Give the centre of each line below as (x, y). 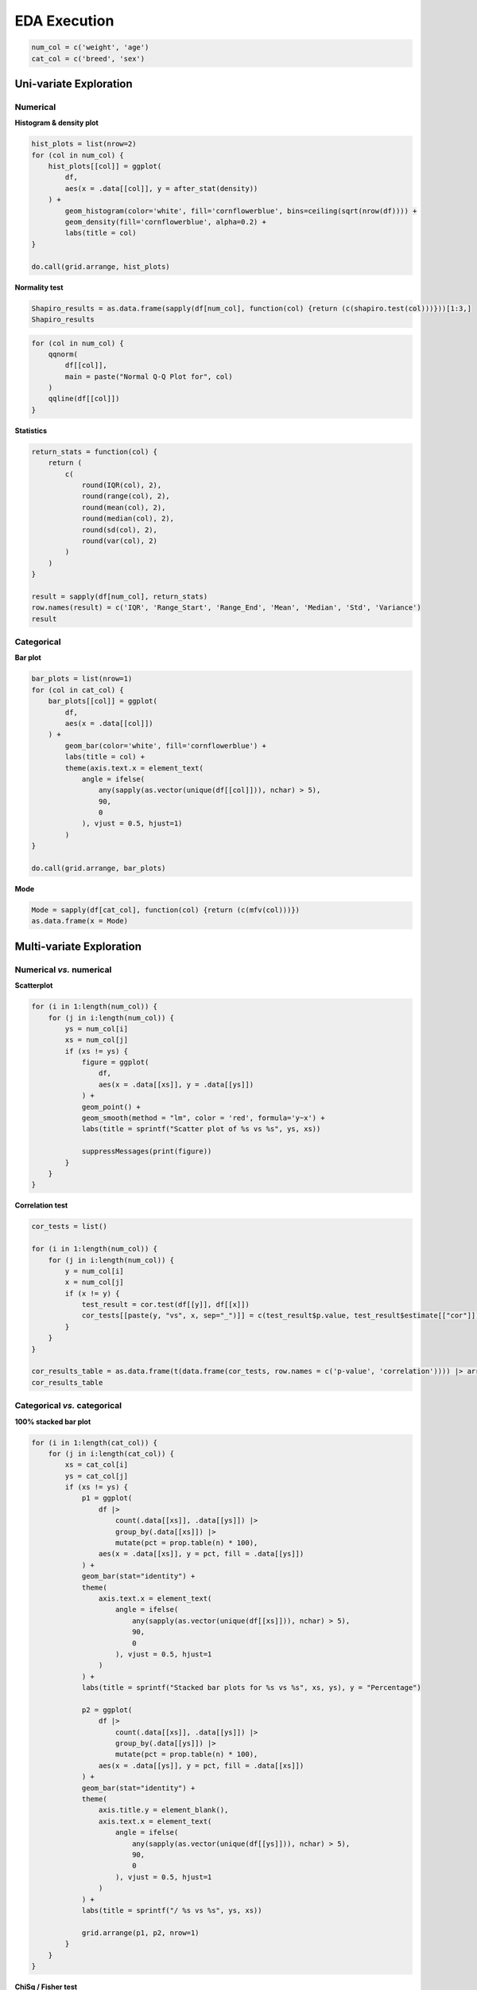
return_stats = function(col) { (95, 451)
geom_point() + (111, 1107)
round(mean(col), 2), (124, 507)
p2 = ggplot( (107, 1710)
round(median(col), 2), (128, 519)
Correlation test (41, 1205)
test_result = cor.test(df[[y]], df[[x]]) (165, 1305)
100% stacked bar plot (53, 1422)
